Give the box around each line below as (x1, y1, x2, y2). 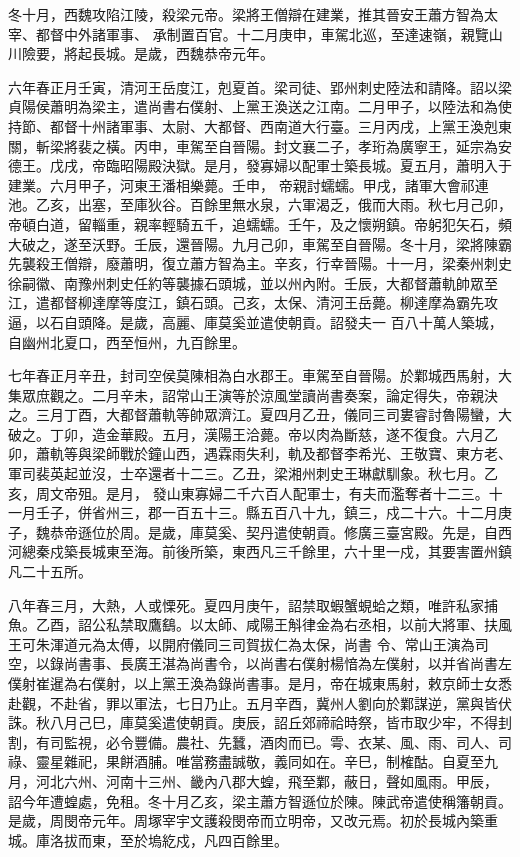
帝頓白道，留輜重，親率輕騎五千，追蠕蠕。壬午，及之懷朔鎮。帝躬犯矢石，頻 (8, 213, 512, 234)
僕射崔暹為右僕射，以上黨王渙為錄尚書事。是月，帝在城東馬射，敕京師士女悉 (8, 673, 512, 693)
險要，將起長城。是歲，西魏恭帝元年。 (21, 43, 274, 64)
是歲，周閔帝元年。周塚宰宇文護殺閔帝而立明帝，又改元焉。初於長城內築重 (8, 810, 498, 831)
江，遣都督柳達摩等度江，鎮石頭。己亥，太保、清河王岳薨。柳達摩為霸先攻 (8, 292, 498, 313)
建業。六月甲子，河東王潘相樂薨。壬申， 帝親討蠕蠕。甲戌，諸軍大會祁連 (8, 174, 489, 195)
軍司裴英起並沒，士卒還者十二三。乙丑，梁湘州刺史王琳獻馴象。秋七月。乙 (8, 463, 498, 484)
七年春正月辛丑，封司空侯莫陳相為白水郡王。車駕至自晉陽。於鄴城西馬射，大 (8, 365, 512, 386)
